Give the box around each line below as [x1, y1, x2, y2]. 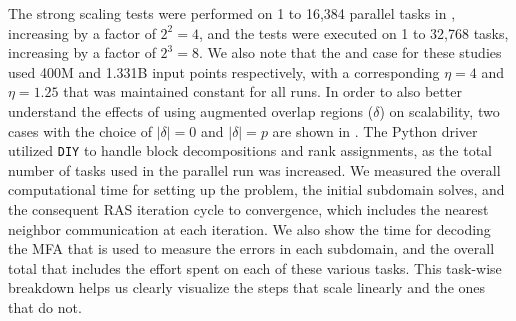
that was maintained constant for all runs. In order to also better [63, 81, 462, 102]
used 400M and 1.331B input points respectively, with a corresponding [8, 61, 440, 82]
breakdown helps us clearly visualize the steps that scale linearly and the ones [8, 277, 486, 298]
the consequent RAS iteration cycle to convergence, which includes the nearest [8, 199, 489, 219]
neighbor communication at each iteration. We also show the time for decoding [8, 218, 491, 239]
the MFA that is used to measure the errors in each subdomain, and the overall [8, 238, 495, 259]
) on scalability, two [379, 100, 500, 121]
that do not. [8, 296, 82, 317]
